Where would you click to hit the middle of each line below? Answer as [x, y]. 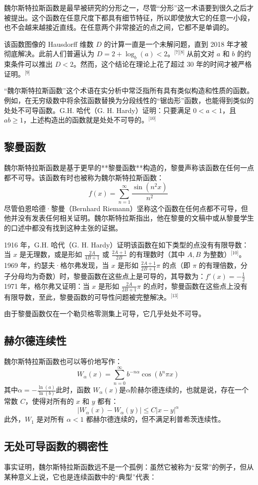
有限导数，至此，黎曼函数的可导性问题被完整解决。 [87, 297]
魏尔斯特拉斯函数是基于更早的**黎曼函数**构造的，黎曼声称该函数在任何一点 [129, 167]
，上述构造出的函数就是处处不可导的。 [86, 120]
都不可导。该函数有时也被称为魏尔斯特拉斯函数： [84, 177]
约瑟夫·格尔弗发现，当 [71, 265]
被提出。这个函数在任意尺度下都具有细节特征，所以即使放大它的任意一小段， [129, 17]
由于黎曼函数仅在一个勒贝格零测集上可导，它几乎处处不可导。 [105, 313]
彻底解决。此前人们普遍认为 [49, 54]
